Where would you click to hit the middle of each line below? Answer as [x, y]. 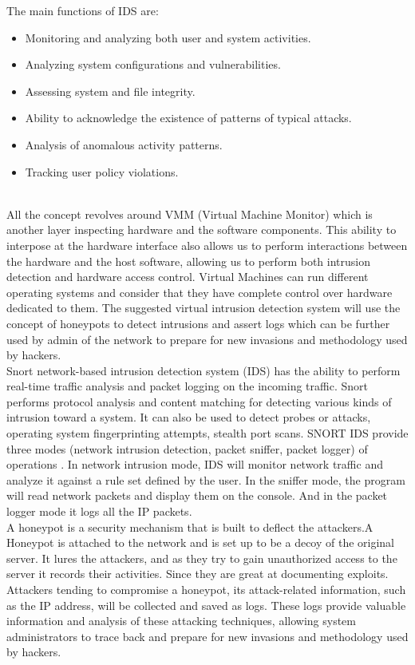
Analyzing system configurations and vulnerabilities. [153, 64]
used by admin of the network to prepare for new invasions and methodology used [207, 339]
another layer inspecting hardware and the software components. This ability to [202, 230]
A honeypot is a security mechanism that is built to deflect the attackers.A [190, 526]
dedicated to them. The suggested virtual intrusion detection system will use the [204, 308]
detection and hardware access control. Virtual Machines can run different [188, 277]
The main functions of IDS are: [83, 10]
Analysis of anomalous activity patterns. [124, 144]
